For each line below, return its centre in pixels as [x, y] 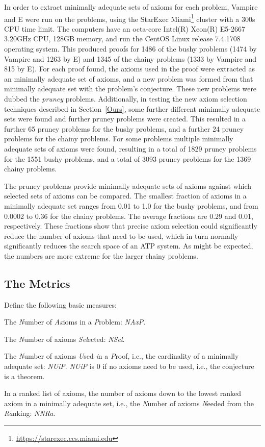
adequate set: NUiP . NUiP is [49, 366]
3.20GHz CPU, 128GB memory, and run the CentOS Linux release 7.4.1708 [122, 39]
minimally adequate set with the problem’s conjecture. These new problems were [130, 89]
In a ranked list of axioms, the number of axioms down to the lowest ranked [123, 393]
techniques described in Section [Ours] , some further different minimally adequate [132, 108]
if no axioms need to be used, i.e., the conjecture [178, 366]
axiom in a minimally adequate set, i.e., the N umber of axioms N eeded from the [129, 403]
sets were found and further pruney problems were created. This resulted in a [125, 119]
